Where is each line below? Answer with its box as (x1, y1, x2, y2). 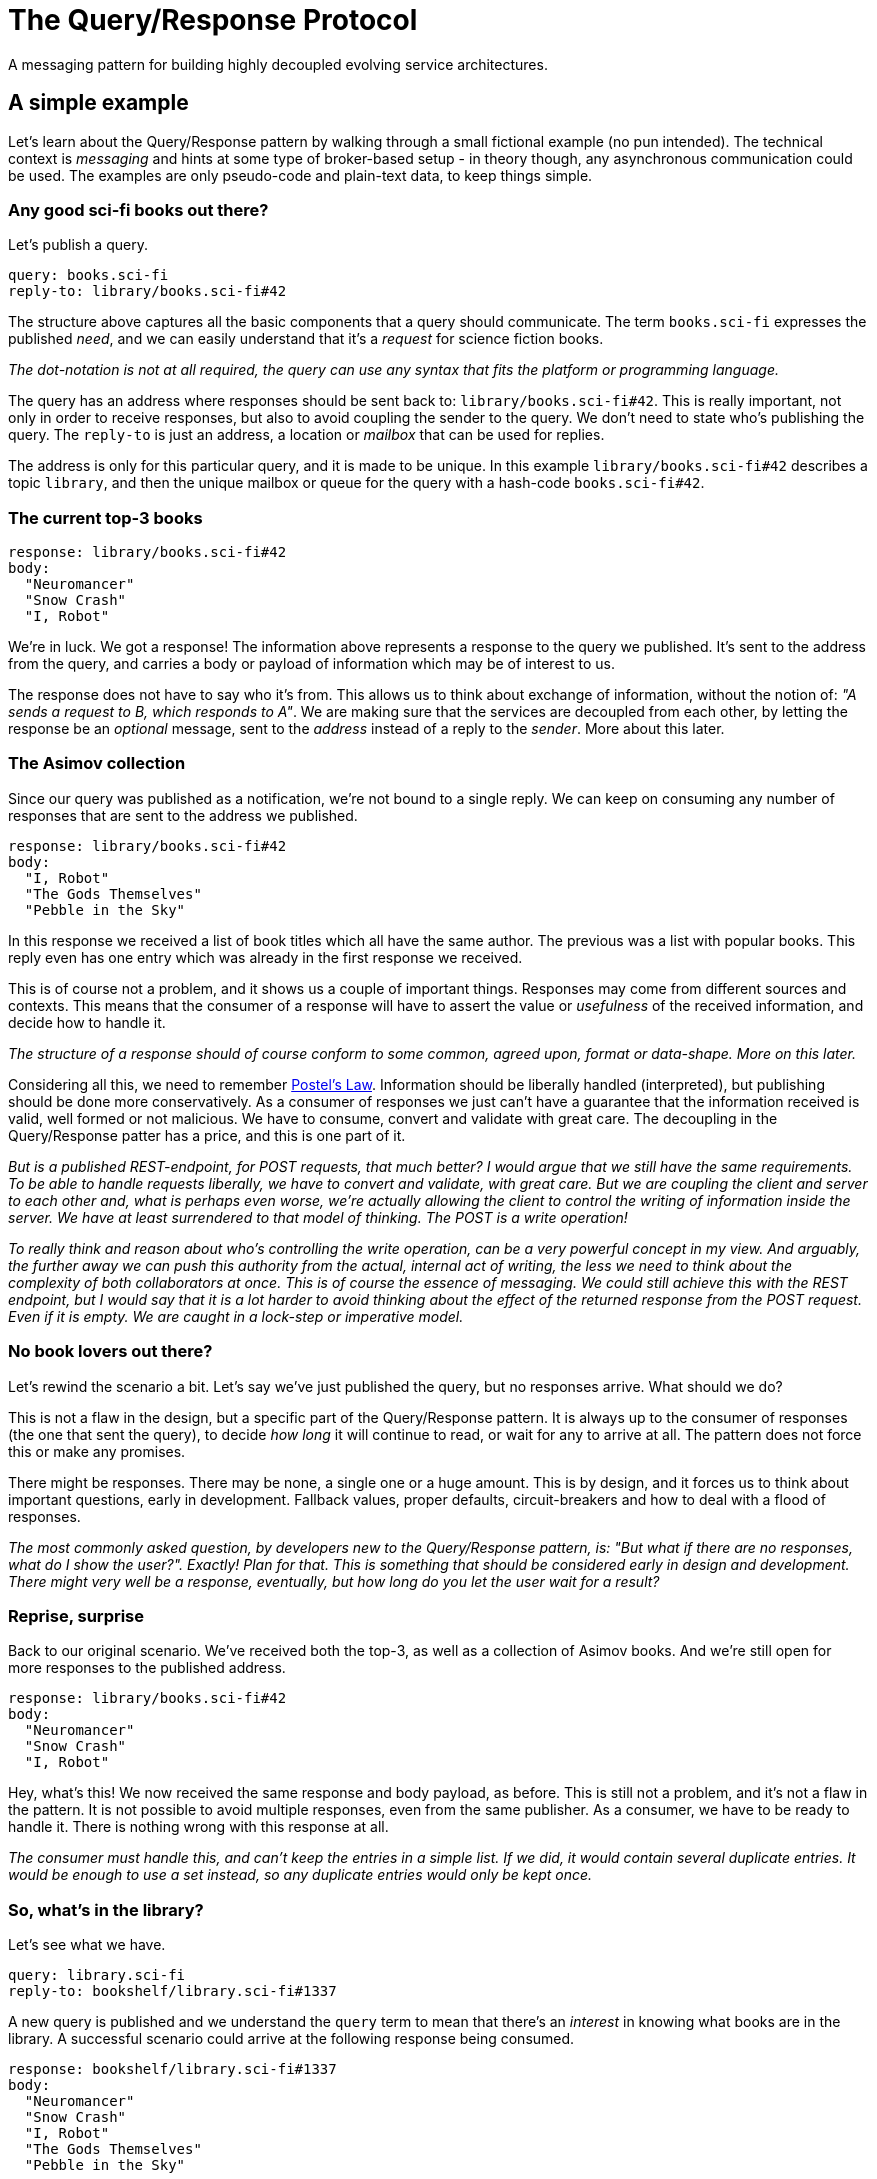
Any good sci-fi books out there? (8, 199, 269, 220)
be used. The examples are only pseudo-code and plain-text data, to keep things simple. (8, 166, 593, 184)
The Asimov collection (8, 753, 186, 774)
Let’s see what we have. (8, 1936, 166, 1954)
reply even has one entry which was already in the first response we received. (8, 948, 523, 966)
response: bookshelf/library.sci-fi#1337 (8, 2061, 337, 2078)
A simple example (8, 90, 189, 116)
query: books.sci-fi (8, 267, 169, 284)
